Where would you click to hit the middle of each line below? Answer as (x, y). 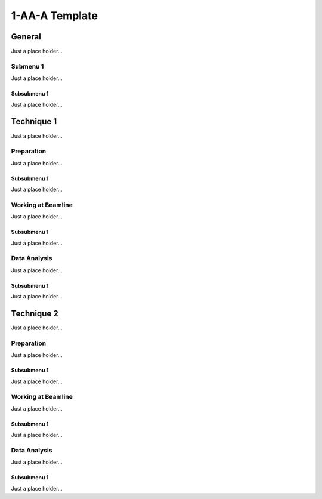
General (26, 37)
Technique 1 (34, 121)
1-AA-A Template (55, 16)
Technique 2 (35, 313)
